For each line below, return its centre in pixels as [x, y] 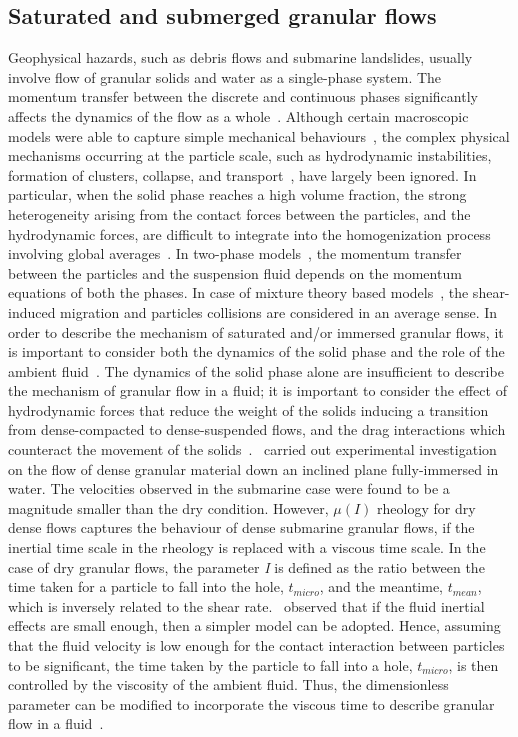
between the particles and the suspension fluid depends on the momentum [235, 272]
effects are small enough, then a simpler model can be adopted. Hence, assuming [254, 625]
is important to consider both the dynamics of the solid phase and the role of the [256, 351]
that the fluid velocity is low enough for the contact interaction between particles [256, 645]
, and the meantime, [381, 586]
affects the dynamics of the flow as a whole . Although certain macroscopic [238, 115]
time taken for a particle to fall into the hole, [146, 586]
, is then [473, 664]
